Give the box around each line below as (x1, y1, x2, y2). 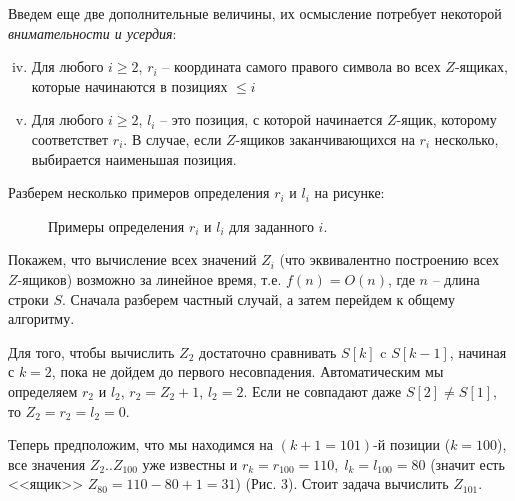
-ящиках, (454, 56, 508, 77)
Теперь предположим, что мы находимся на (8, 434, 273, 455)
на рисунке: (314, 182, 385, 203)
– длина (432, 268, 480, 289)
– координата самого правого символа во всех (162, 56, 441, 77)
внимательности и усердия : (8, 22, 177, 43)
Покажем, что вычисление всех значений (8, 249, 257, 270)
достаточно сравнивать (199, 341, 337, 362)
